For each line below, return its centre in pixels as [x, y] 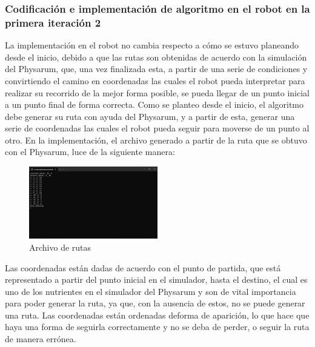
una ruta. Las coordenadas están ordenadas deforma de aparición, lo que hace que [157, 315]
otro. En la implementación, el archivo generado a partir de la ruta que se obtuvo [156, 140]
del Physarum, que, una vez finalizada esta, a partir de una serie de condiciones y [156, 69]
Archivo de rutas [60, 247]
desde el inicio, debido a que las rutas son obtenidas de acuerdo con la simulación [156, 57]
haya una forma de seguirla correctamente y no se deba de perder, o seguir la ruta [157, 327]
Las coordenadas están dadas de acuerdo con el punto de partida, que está [143, 267]
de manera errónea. [41, 339]
